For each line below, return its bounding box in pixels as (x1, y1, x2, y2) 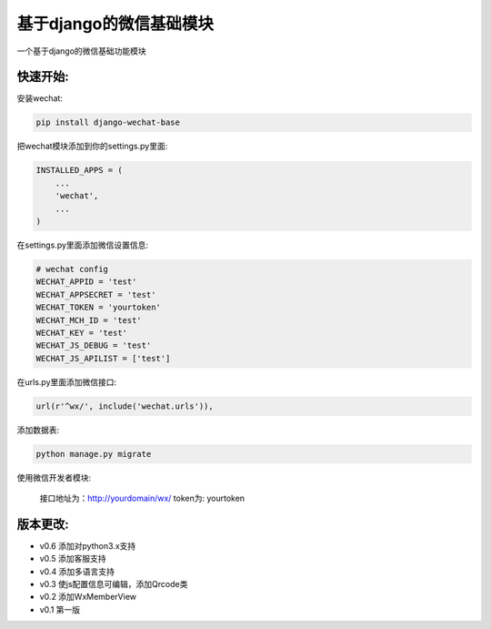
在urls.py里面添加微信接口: (16, 376, 117, 387)
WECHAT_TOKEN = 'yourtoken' (35, 302, 161, 313)
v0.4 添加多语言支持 (39, 565, 115, 577)
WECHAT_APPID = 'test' (35, 277, 137, 287)
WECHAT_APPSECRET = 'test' (35, 289, 156, 299)
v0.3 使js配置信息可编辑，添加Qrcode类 (39, 579, 188, 590)
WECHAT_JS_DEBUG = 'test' (35, 340, 152, 350)
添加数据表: (16, 424, 60, 435)
